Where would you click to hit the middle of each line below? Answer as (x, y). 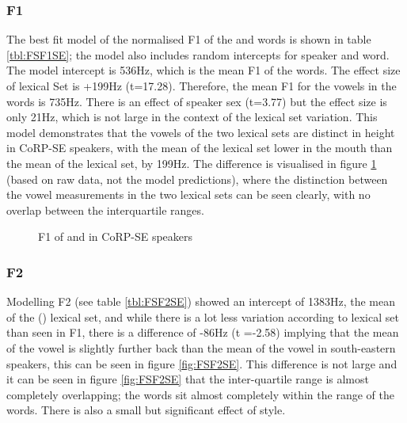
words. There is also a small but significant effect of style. (146, 410)
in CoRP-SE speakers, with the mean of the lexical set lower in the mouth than (200, 148)
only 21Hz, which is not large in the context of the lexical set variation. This (192, 117)
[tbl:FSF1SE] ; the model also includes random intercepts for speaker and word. (198, 54)
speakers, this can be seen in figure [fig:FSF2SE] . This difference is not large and (202, 363)
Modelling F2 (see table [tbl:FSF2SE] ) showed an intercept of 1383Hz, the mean (201, 301)
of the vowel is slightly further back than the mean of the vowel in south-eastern (201, 347)
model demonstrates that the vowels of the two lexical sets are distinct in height (201, 132)
